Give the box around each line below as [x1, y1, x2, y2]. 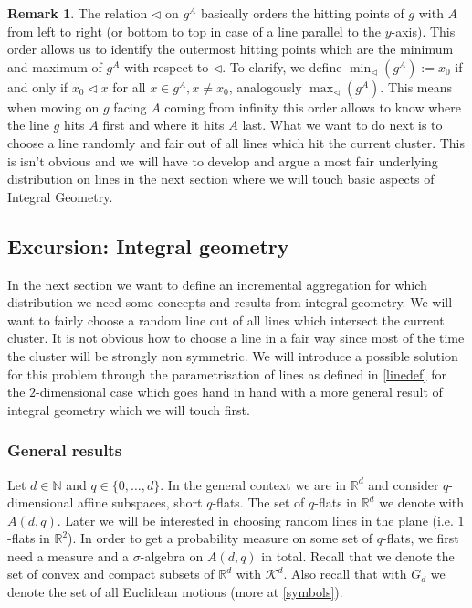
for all [112, 77, 146, 96]
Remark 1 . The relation [7, 4, 148, 22]
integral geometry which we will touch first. [7, 400, 250, 419]
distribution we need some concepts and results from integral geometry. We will [7, 293, 453, 312]
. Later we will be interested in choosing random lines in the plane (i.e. [57, 510, 454, 529]
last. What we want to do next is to [242, 115, 443, 134]
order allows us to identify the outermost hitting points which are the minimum [7, 39, 454, 59]
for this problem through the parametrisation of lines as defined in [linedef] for [7, 364, 446, 383]
